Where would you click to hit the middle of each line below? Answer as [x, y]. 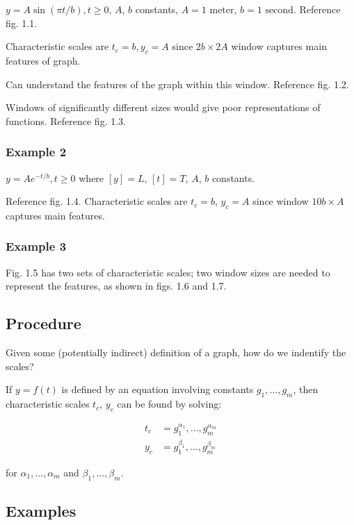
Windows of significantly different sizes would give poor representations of [163, 107]
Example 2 [36, 152]
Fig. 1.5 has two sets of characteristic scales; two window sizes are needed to [168, 272]
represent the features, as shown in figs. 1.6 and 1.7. [116, 286]
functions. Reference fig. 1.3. [66, 120]
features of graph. [43, 60]
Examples [41, 511]
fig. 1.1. [22, 23]
